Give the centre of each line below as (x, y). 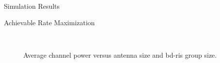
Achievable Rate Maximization (49, 22)
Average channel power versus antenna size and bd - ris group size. (120, 55)
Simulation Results (32, 6)
